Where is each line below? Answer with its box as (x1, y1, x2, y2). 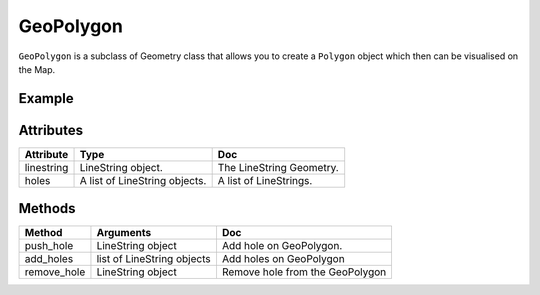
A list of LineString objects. (79, 173, 207, 187)
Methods (18, 200, 76, 217)
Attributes (18, 121, 84, 139)
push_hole (24, 239, 74, 253)
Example (18, 90, 74, 107)
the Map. (18, 63, 56, 75)
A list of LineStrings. (217, 173, 313, 187)
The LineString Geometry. (217, 160, 339, 174)
